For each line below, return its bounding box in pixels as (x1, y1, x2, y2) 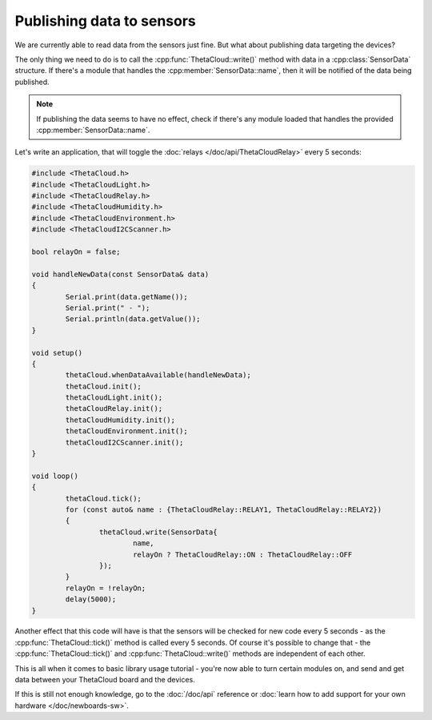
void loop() (31, 471, 79, 481)
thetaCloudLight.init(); (65, 393, 163, 402)
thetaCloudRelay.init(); (65, 404, 163, 413)
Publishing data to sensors (14, 12, 196, 30)
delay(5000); (65, 595, 117, 604)
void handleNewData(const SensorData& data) (31, 269, 210, 279)
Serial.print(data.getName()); (65, 292, 188, 301)
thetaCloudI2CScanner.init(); (65, 437, 184, 447)
